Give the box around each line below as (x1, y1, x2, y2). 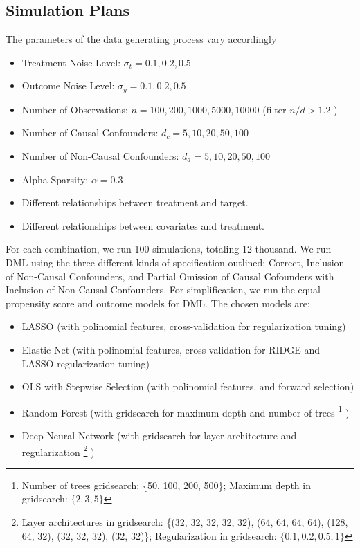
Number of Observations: (21, 102, 128, 116)
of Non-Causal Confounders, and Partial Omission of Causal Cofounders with (6, 268, 334, 283)
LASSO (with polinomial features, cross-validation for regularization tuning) (21, 319, 346, 334)
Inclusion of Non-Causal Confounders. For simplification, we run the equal (6, 282, 321, 297)
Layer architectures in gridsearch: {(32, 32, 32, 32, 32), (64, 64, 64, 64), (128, (21, 515, 348, 529)
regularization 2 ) (21, 442, 95, 459)
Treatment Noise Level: (21, 55, 121, 69)
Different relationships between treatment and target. (21, 195, 249, 210)
